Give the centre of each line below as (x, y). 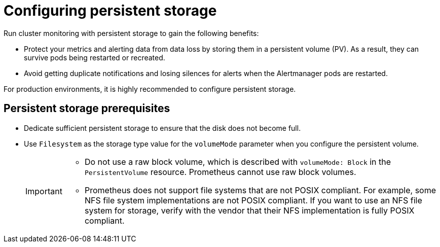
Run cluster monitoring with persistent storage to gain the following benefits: (131, 33)
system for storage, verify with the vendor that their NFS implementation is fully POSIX (249, 210)
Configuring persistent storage (110, 11)
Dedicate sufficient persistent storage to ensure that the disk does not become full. (162, 128)
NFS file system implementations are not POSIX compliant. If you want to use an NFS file (253, 200)
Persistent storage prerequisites (87, 109)
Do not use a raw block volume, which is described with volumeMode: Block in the (238, 162)
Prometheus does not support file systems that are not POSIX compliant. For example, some (260, 190)
